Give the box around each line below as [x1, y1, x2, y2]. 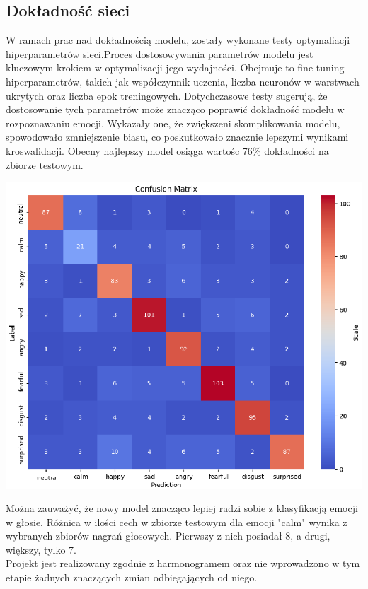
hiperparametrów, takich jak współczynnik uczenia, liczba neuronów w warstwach [6, 74, 360, 88]
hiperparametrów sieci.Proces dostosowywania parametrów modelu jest [6, 46, 314, 61]
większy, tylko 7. [6, 542, 77, 556]
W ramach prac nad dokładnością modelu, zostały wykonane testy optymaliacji [6, 33, 350, 47]
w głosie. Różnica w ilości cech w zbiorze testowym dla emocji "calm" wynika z [6, 514, 347, 529]
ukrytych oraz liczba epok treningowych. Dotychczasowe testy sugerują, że [6, 88, 328, 103]
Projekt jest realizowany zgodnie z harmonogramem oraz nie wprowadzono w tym [6, 556, 360, 571]
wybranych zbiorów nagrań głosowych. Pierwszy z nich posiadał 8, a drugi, [6, 528, 330, 543]
